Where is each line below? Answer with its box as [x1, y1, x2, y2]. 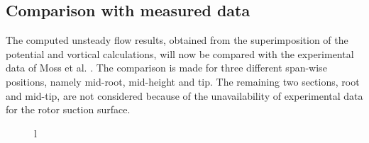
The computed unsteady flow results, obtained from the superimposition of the [6, 33, 348, 47]
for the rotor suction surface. [6, 102, 131, 117]
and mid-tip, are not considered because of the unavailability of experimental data [6, 88, 363, 103]
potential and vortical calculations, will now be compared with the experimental [6, 46, 354, 61]
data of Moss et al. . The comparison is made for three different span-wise [6, 60, 327, 75]
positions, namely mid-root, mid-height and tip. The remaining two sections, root [6, 74, 360, 88]
